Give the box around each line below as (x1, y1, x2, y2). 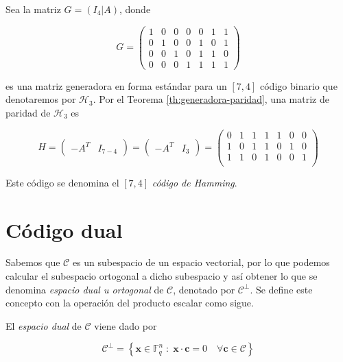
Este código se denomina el (5, 175, 119, 189)
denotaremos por (5, 92, 76, 106)
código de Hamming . (152, 175, 237, 189)
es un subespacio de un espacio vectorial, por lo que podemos (72, 255, 330, 269)
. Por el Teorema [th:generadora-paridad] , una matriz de (93, 92, 329, 106)
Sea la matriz (5, 2, 61, 16)
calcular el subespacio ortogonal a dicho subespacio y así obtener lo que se (5, 269, 318, 283)
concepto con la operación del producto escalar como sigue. (5, 295, 254, 310)
